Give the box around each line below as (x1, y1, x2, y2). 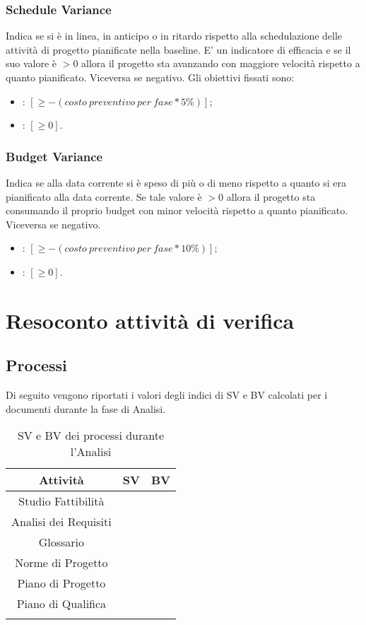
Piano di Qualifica (16, 595, 107, 612)
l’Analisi (70, 443, 112, 460)
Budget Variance (6, 147, 103, 165)
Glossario (38, 534, 85, 551)
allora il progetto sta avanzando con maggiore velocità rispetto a (81, 56, 360, 71)
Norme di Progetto (15, 554, 108, 571)
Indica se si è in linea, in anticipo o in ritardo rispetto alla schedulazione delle (6, 28, 343, 43)
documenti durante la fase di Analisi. (6, 401, 166, 416)
